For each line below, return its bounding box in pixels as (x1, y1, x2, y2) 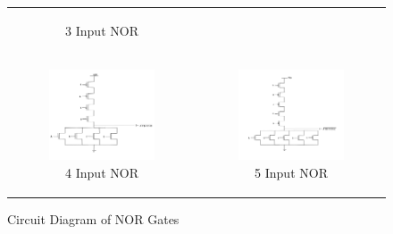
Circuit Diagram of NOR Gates (7, 210, 180, 229)
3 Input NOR (65, 21, 138, 39)
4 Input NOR (65, 163, 138, 182)
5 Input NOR (255, 163, 328, 182)
